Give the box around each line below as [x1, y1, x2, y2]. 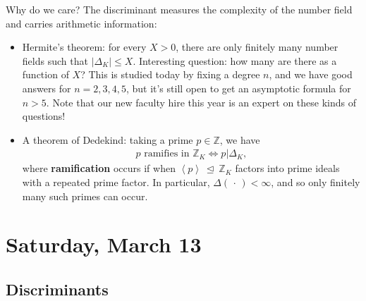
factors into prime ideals [235, 161, 340, 176]
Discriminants [6, 278, 109, 300]
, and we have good [269, 67, 353, 82]
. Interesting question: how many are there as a [133, 53, 337, 68]
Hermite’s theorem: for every [22, 39, 147, 54]
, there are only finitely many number [176, 39, 338, 54]
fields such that [22, 53, 88, 68]
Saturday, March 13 [6, 230, 202, 259]
